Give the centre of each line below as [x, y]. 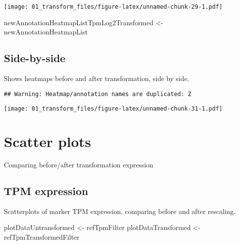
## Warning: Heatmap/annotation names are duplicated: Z [98, 94]
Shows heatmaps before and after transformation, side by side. [97, 78]
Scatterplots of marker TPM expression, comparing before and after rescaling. [120, 211]
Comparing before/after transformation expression [79, 165]
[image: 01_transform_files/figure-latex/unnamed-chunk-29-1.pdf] [113, 7]
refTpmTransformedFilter [42, 237]
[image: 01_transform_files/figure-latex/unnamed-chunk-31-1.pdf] [113, 109]
